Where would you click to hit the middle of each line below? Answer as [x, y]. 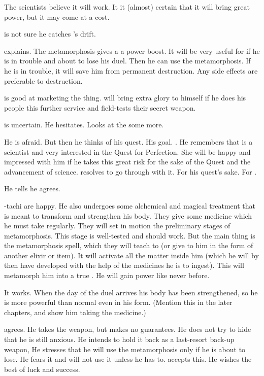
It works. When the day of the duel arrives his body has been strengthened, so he [131, 292]
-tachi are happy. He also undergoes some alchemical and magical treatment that [130, 205]
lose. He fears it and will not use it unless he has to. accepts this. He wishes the [128, 359]
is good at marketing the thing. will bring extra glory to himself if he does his [125, 98]
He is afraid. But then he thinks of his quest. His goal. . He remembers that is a [128, 141]
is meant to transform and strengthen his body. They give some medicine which [128, 215]
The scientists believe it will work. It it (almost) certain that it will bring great [127, 7]
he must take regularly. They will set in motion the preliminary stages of [117, 226]
